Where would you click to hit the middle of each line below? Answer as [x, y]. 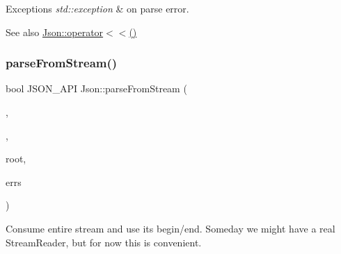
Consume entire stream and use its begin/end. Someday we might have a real [170, 228]
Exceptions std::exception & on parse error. [97, 8]
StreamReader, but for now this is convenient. [104, 242]
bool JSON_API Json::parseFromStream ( [96, 88]
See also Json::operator [55, 32]
